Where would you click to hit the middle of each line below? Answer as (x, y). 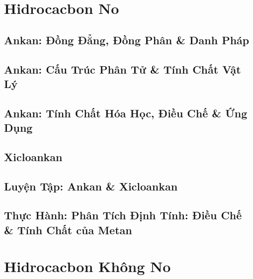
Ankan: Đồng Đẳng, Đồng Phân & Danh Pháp (127, 40)
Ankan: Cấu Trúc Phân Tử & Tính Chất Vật (123, 69)
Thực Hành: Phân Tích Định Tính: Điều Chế (123, 215)
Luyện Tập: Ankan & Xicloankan (91, 186)
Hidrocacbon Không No (87, 266)
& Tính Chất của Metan (68, 230)
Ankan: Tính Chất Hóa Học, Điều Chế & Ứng (126, 113)
